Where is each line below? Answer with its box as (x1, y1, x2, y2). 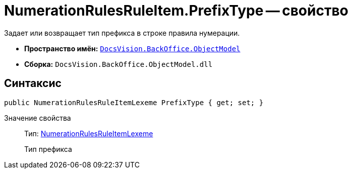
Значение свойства (4, 113, 71, 122)
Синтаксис (4, 77, 62, 90)
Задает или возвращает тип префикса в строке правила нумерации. (4, 28, 240, 37)
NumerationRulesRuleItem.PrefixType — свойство (4, 2, 348, 19)
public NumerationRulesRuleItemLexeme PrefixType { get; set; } (4, 98, 264, 107)
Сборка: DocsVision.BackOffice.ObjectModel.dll (24, 59, 213, 68)
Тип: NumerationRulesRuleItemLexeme (24, 129, 153, 138)
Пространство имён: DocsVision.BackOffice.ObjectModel (24, 44, 241, 53)
